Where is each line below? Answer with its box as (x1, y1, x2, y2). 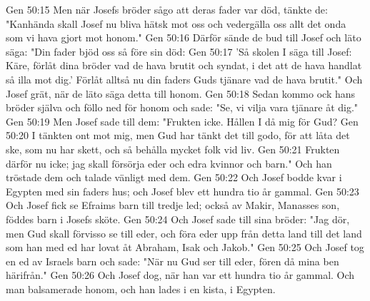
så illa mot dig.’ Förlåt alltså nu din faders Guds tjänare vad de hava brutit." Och (6, 71, 363, 86)
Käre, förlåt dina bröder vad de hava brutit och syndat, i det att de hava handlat (6, 58, 362, 73)
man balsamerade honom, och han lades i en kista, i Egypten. (6, 281, 276, 296)
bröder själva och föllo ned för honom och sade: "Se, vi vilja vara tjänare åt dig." (6, 100, 359, 115)
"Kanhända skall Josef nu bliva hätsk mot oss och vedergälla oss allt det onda (6, 16, 346, 31)
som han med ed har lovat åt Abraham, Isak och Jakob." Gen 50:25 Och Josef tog (6, 240, 364, 255)
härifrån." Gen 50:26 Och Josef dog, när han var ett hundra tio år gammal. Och (6, 267, 355, 282)
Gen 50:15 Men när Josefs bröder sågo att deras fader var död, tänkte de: (6, 2, 328, 16)
